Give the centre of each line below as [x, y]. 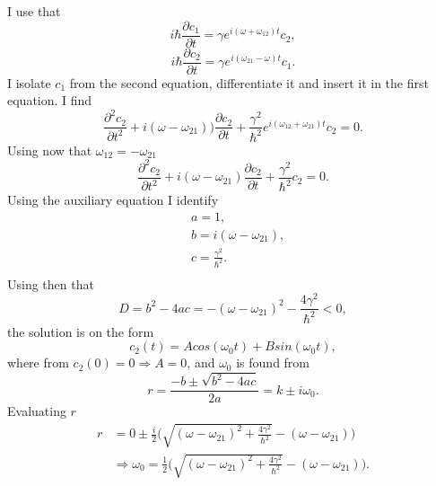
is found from [273, 362]
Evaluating [37, 411]
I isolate [29, 82]
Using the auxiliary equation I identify [113, 200]
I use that [34, 11]
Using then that [51, 283]
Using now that [50, 150]
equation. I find [50, 100]
